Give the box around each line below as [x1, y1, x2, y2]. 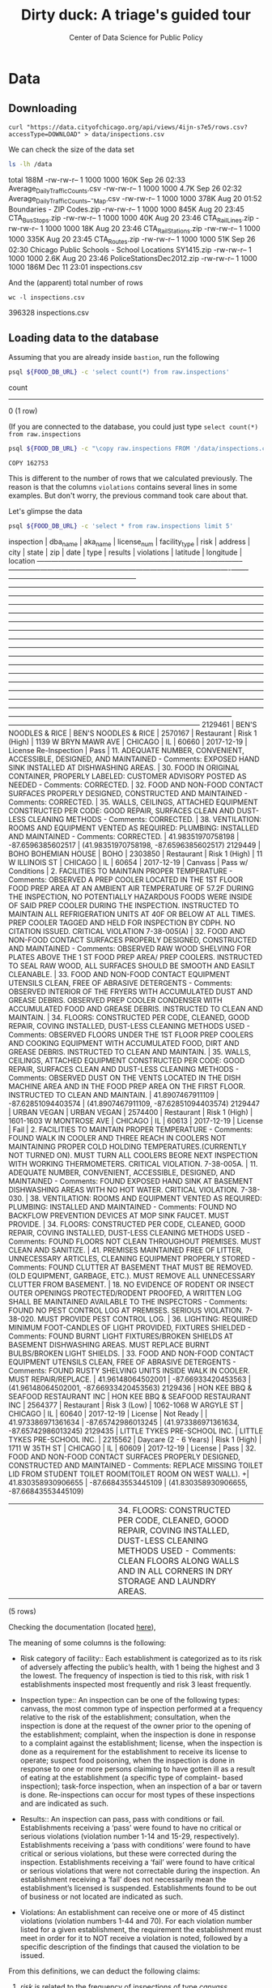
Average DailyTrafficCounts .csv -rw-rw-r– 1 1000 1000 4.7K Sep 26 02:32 [8, 183, 243, 195]
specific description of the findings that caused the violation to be [19, 1942, 240, 1952]
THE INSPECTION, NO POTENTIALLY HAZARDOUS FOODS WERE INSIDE [8, 892, 253, 902]
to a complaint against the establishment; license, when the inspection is [19, 1737, 263, 1748]
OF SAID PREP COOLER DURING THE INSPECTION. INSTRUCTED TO [8, 900, 240, 910]
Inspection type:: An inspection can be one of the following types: [19, 1695, 240, 1704]
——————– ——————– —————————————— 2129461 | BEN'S [8, 719, 257, 729]
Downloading [8, 101, 77, 115]
